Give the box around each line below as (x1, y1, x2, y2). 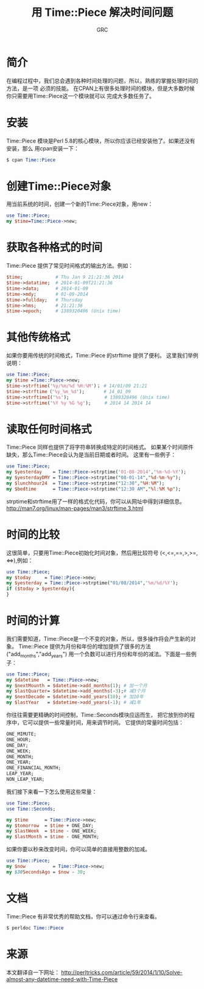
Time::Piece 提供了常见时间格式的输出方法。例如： (6, 262, 134, 270)
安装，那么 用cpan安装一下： (6, 144, 79, 152)
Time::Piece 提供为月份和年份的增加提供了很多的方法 (18, 643, 151, 650)
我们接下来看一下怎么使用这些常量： (6, 788, 97, 795)
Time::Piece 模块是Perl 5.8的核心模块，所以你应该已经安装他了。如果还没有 (6, 137, 195, 144)
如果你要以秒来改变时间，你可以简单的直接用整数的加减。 (6, 845, 150, 853)
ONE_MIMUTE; (6, 731, 37, 737)
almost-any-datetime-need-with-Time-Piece (6, 975, 118, 983)
